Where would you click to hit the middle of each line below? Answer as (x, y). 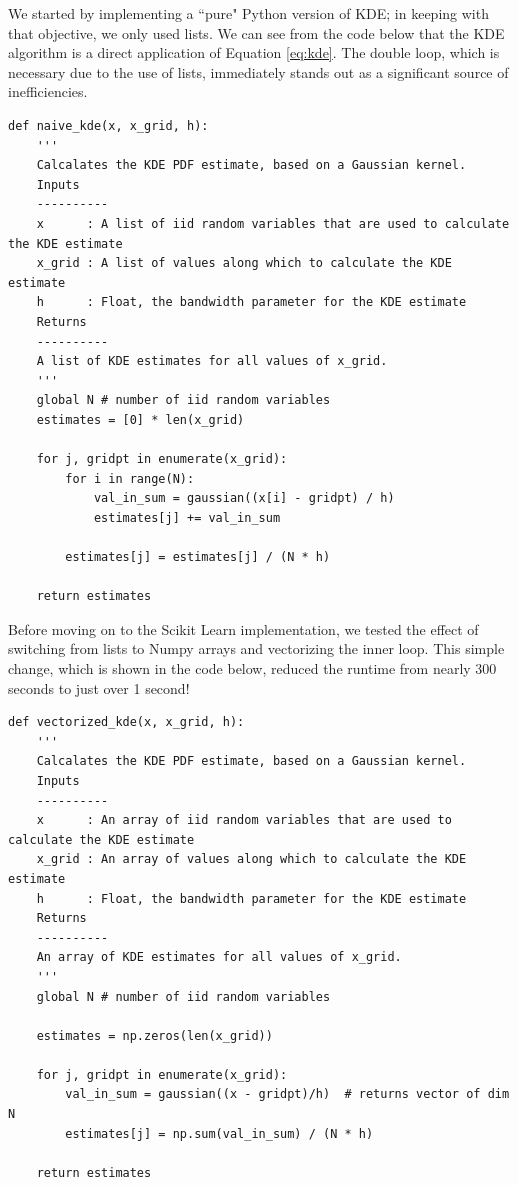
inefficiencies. (48, 91)
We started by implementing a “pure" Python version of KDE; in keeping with (248, 13)
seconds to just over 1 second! (99, 687)
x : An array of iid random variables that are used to (244, 820)
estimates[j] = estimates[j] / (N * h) (198, 557)
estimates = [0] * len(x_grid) (140, 419)
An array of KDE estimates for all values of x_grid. (219, 957)
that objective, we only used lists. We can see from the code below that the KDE (256, 32)
